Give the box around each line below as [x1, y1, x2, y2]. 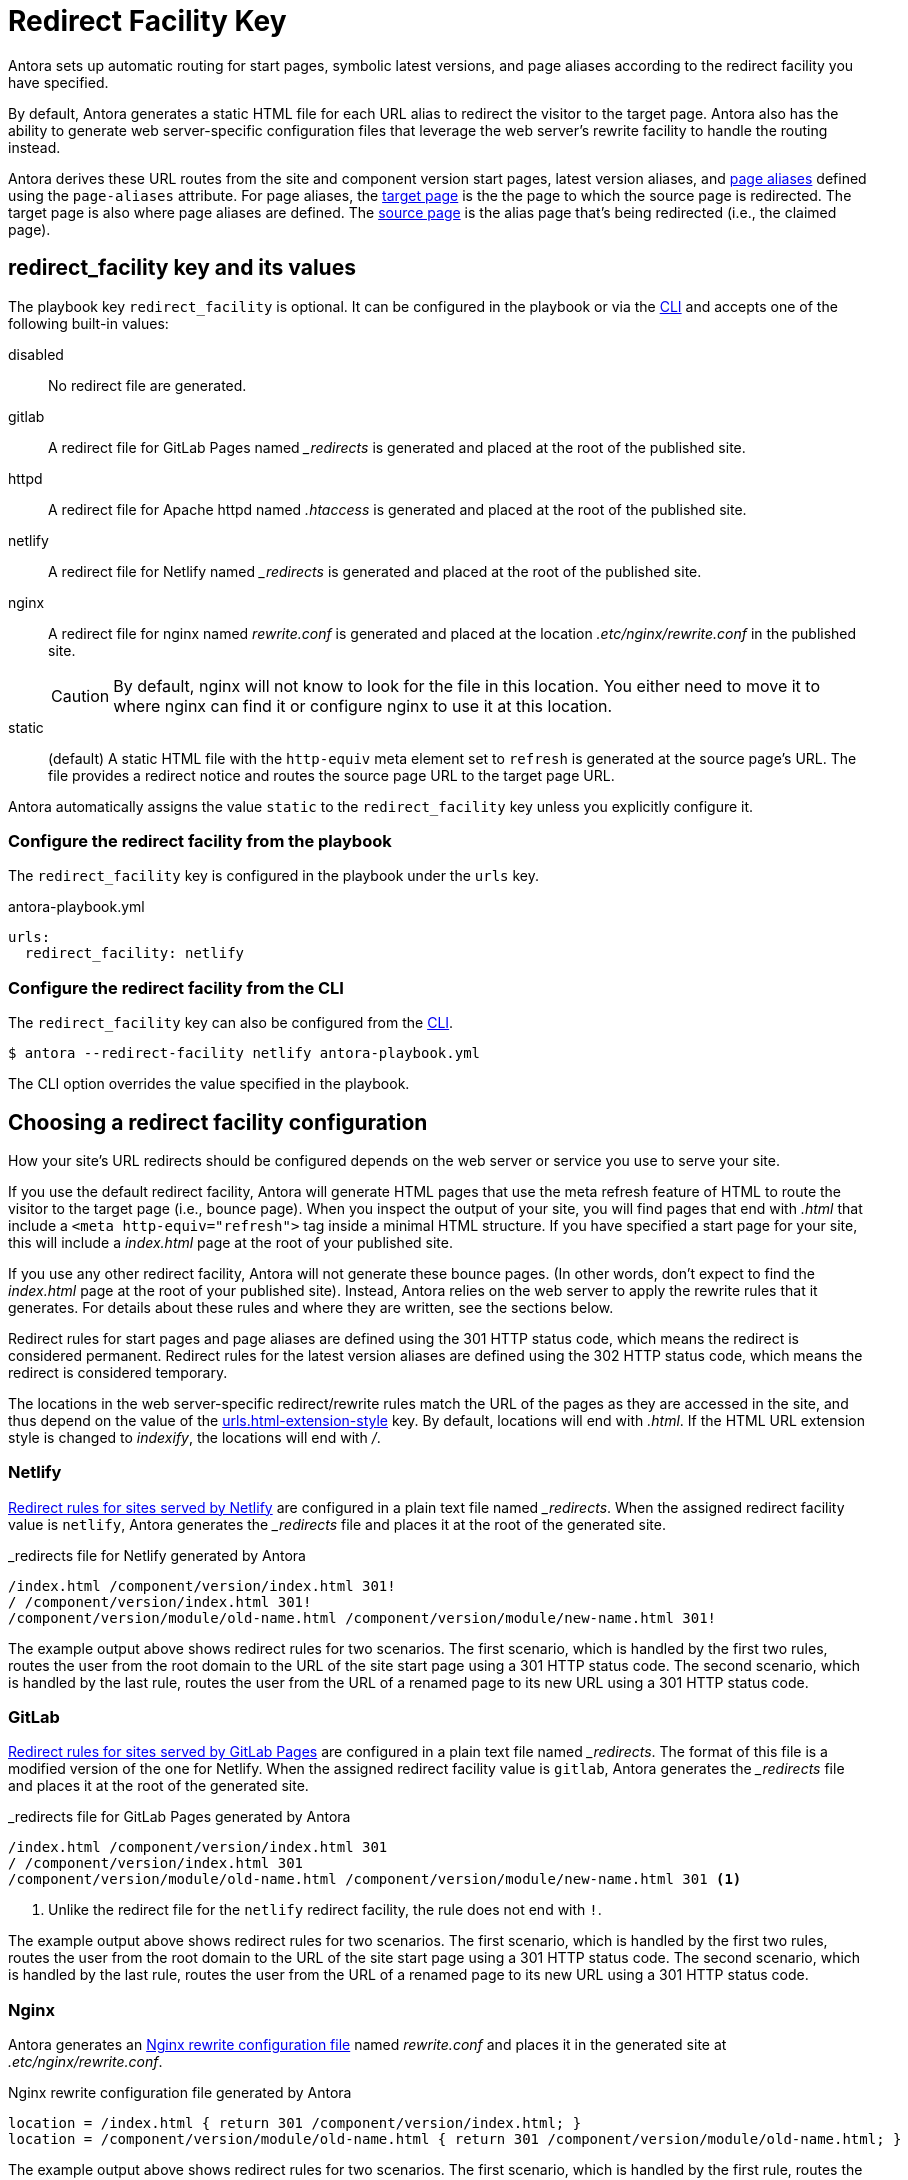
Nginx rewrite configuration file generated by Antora [8, 2084, 352, 2102]
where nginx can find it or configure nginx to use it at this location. [113, 695, 613, 716]
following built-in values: [8, 314, 169, 332]
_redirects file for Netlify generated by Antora [8, 1546, 306, 1564]
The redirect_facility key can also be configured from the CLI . [8, 1014, 454, 1032]
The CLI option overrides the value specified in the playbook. [8, 1075, 410, 1093]
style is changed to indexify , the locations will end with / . [8, 1428, 381, 1446]
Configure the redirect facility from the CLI [8, 977, 344, 998]
